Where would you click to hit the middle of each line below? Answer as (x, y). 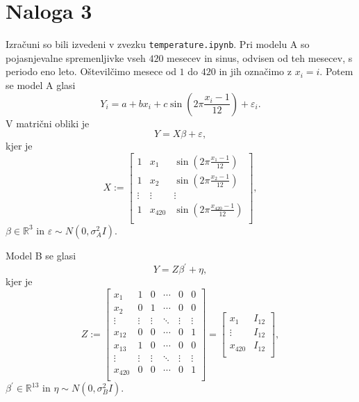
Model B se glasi (41, 255)
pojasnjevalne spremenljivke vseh (76, 57)
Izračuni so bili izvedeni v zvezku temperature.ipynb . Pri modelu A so (158, 44)
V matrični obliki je (48, 123)
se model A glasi (41, 85)
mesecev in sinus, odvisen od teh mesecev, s (260, 57)
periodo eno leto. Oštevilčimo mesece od (91, 71)
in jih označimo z (255, 71)
